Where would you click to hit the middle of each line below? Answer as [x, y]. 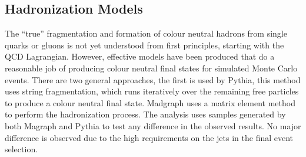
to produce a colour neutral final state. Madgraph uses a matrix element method [150, 102]
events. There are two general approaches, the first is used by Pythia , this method [153, 79]
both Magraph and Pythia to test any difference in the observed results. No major [153, 125]
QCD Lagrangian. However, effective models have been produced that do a [140, 56]
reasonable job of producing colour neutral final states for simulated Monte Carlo [151, 68]
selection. [21, 149]
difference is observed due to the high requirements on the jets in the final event [149, 137]
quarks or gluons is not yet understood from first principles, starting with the [144, 45]
